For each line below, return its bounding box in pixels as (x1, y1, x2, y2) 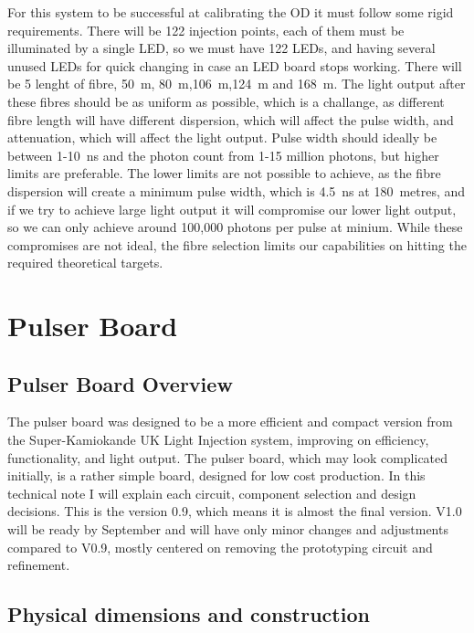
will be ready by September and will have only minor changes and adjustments (7, 520, 448, 539)
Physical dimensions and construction (7, 600, 370, 628)
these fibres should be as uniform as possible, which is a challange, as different (7, 91, 445, 111)
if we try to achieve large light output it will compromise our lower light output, (7, 199, 457, 218)
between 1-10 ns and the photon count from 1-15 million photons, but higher (7, 145, 439, 164)
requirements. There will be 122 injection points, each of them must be (7, 20, 405, 39)
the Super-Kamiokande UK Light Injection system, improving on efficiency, (7, 430, 429, 449)
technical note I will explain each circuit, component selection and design (7, 483, 416, 502)
